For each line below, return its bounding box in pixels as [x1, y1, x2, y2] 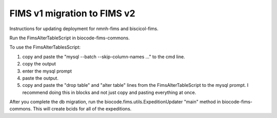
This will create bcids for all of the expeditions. [32, 106, 132, 112]
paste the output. [22, 75, 59, 81]
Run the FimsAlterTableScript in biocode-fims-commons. [9, 35, 130, 41]
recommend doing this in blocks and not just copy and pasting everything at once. [22, 89, 196, 96]
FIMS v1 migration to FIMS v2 [9, 8, 135, 19]
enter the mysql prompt [22, 68, 72, 74]
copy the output [22, 61, 56, 67]
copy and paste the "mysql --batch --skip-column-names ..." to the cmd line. [22, 54, 185, 60]
